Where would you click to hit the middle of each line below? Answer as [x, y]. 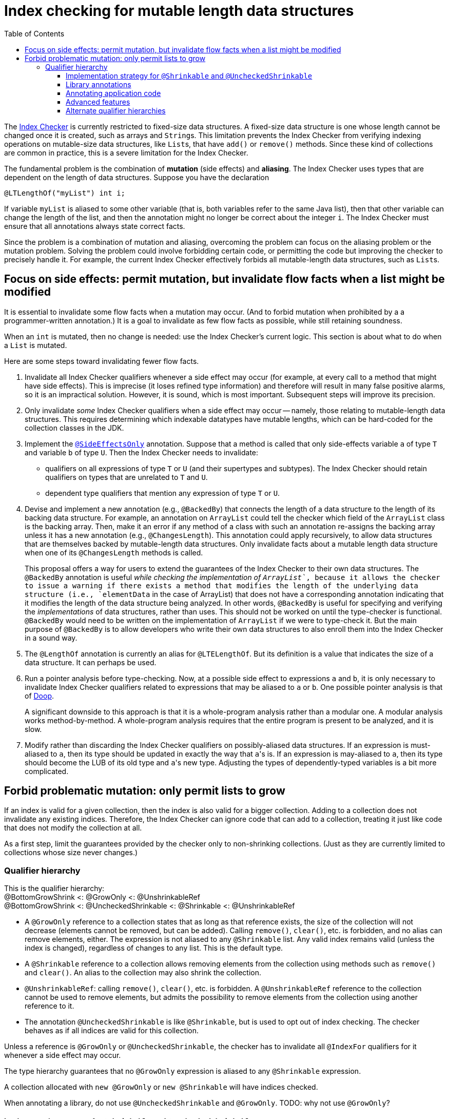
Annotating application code [113, 93]
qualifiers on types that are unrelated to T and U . [126, 477]
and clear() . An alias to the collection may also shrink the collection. [143, 973]
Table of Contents [34, 33]
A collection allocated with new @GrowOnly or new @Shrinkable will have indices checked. [161, 1087]
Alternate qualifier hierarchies [116, 110]
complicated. [47, 771]
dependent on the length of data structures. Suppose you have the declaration [137, 177]
